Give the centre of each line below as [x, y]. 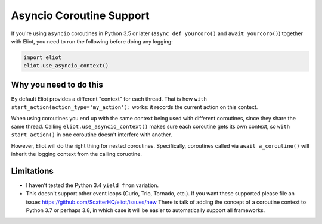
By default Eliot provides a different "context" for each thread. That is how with [109, 99]
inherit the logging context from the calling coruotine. [77, 154]
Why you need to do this [57, 84]
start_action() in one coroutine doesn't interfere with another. [92, 135]
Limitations [32, 171]
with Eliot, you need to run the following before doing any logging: [92, 41]
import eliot [43, 57]
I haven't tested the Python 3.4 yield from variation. [92, 185]
